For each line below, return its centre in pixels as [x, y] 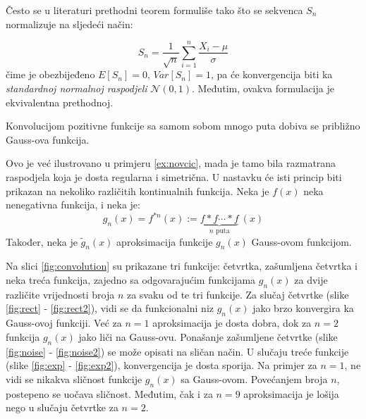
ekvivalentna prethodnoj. [60, 102]
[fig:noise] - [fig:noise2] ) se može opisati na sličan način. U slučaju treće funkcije [177, 351]
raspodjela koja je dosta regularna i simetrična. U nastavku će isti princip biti [174, 176]
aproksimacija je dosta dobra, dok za [232, 323]
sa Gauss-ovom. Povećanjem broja [254, 379]
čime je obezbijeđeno [50, 74]
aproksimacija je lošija [291, 393]
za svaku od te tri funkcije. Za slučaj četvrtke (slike [238, 294]
